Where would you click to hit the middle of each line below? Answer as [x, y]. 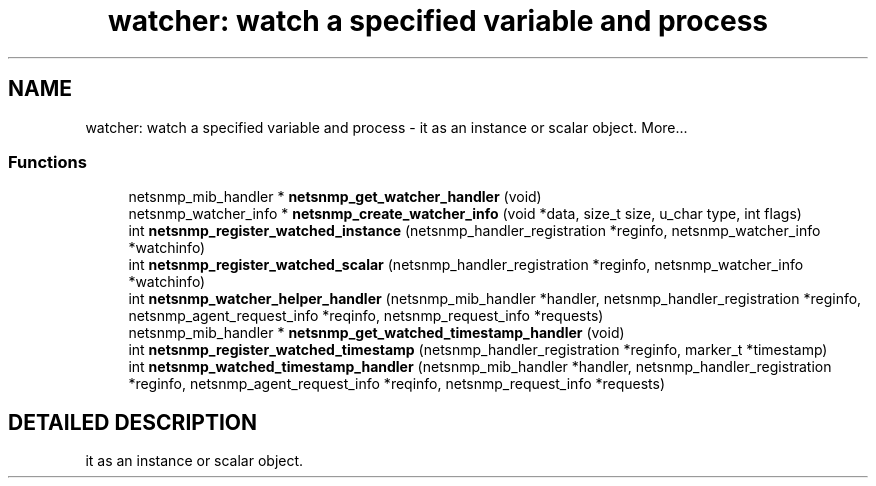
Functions [47, 161]
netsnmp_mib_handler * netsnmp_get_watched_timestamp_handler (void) [376, 333]
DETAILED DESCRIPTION [133, 422]
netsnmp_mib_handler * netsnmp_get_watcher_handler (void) [335, 197]
